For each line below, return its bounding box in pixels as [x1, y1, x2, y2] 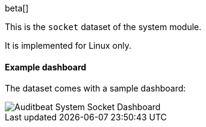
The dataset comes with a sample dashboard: [5, 83, 186, 94]
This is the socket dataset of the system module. [5, 22, 202, 32]
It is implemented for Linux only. [5, 40, 132, 51]
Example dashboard [5, 61, 87, 72]
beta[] [5, 3, 29, 13]
